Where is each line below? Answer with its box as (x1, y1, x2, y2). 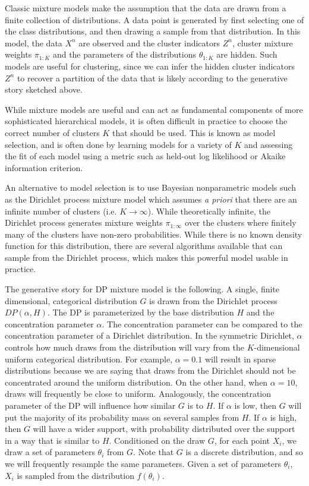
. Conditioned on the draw (109, 434, 205, 446)
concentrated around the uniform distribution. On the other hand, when (5, 375, 268, 388)
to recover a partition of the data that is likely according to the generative (17, 71, 288, 84)
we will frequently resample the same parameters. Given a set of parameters (5, 457, 281, 469)
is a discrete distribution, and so (185, 446, 303, 458)
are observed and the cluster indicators (78, 36, 220, 49)
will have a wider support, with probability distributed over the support (33, 422, 295, 435)
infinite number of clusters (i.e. (5, 204, 117, 217)
